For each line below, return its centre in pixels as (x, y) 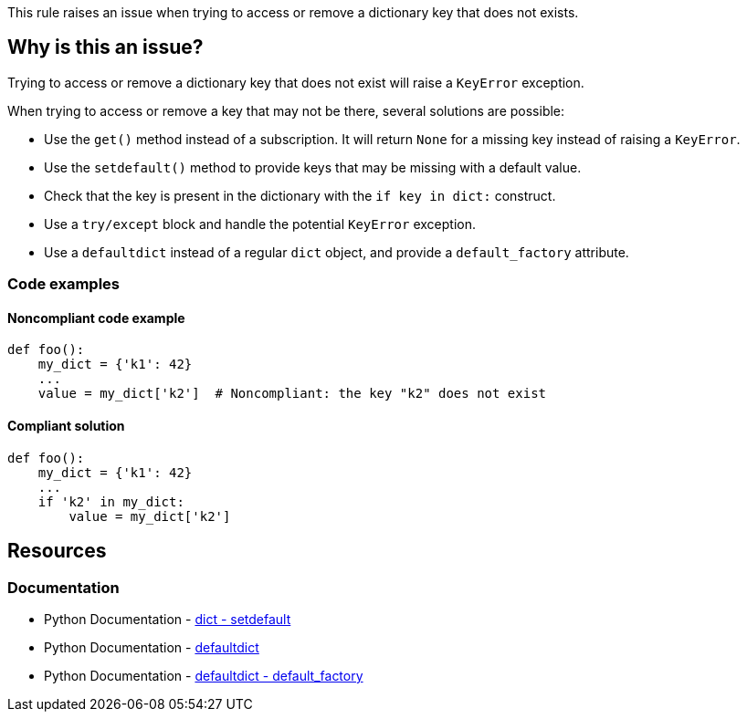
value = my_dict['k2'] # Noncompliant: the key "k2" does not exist (292, 394)
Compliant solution (66, 426)
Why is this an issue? (105, 47)
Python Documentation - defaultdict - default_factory (204, 675)
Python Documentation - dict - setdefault (168, 619)
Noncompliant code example (96, 318)
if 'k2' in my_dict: (111, 501)
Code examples (64, 284)
